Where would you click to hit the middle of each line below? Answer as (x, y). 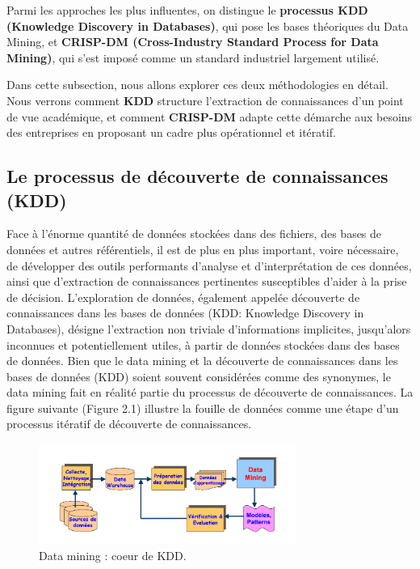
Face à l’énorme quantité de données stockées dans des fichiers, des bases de (194, 234)
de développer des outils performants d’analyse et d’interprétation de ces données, (209, 265)
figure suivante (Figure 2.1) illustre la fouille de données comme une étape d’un (203, 408)
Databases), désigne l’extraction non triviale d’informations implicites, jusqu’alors (209, 328)
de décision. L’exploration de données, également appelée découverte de (183, 297)
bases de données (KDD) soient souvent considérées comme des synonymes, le (199, 376)
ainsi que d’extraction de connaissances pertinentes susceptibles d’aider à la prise (207, 281)
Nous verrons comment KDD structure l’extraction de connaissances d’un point (205, 100)
